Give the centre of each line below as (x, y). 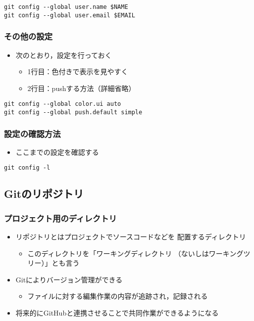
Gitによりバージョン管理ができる (69, 279)
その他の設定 (28, 36)
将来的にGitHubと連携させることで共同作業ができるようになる (117, 313)
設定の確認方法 (32, 133)
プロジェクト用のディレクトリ (60, 218)
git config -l (27, 168)
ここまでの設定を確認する (57, 152)
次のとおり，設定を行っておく (64, 55)
